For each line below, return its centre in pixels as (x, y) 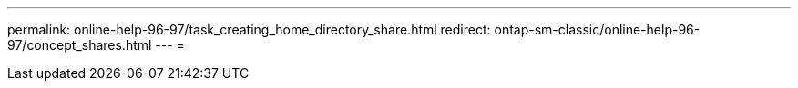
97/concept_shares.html (80, 45)
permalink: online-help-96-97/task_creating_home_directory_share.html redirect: (249, 29)
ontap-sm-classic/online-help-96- (597, 29)
